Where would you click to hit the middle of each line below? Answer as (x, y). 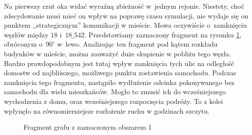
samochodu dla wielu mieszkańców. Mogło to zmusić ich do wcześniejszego (115, 92)
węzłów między (26, 34)
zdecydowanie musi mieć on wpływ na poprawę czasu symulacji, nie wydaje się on (126, 15)
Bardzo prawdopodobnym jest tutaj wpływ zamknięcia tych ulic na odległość (119, 63)
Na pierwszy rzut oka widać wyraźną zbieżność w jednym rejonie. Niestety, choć (124, 6)
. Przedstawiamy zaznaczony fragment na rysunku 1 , (163, 34)
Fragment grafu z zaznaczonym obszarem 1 (88, 127)
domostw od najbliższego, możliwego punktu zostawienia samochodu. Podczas (120, 73)
